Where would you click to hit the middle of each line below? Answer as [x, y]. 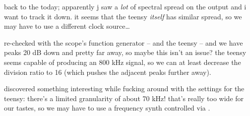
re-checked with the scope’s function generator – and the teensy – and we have [124, 42]
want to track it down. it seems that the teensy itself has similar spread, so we [123, 16]
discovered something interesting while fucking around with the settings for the [124, 88]
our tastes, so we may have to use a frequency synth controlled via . [107, 108]
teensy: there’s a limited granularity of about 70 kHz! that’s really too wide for [124, 98]
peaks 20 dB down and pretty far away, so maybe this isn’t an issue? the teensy [125, 52]
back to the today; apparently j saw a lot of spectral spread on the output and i [125, 6]
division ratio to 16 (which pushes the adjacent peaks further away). [108, 72]
